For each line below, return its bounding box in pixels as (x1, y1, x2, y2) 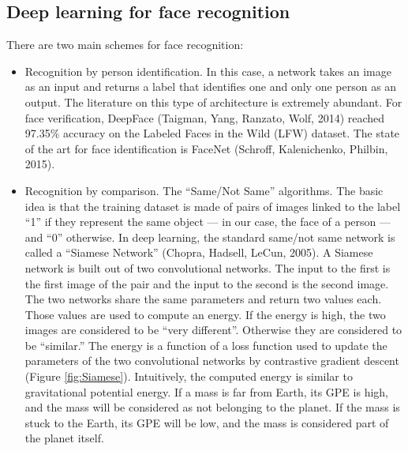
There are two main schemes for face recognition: (6, 36, 244, 53)
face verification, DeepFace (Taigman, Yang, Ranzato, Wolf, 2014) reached (24, 109, 385, 126)
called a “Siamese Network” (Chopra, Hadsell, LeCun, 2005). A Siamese (24, 244, 373, 261)
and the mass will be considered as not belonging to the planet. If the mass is (24, 399, 400, 415)
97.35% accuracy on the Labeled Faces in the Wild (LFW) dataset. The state (24, 125, 400, 141)
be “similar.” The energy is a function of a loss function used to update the (24, 336, 387, 353)
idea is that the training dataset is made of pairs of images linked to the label (24, 197, 401, 214)
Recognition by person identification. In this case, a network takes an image (24, 62, 391, 79)
